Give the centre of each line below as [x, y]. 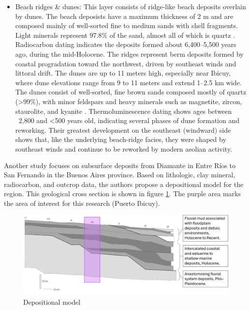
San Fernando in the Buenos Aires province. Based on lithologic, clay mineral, [120, 175]
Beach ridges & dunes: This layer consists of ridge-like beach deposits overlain [131, 6]
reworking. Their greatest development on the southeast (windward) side [123, 130]
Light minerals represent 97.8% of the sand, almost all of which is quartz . [125, 35]
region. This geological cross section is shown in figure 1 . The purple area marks [122, 194]
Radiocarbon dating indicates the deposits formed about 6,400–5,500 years [126, 44]
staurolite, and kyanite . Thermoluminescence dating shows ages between [124, 111]
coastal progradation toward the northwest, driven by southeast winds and [126, 63]
